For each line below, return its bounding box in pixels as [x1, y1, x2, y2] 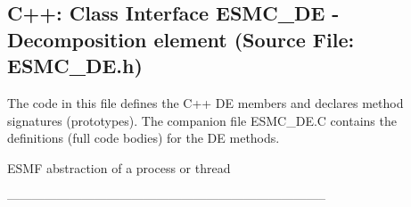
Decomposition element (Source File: [7, 25, 355, 53]
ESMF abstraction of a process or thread [7, 158, 231, 177]
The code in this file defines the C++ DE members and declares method [7, 93, 404, 112]
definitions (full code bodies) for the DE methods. [7, 128, 280, 147]
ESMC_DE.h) [7, 52, 143, 79]
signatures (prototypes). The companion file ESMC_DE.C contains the [7, 111, 397, 129]
